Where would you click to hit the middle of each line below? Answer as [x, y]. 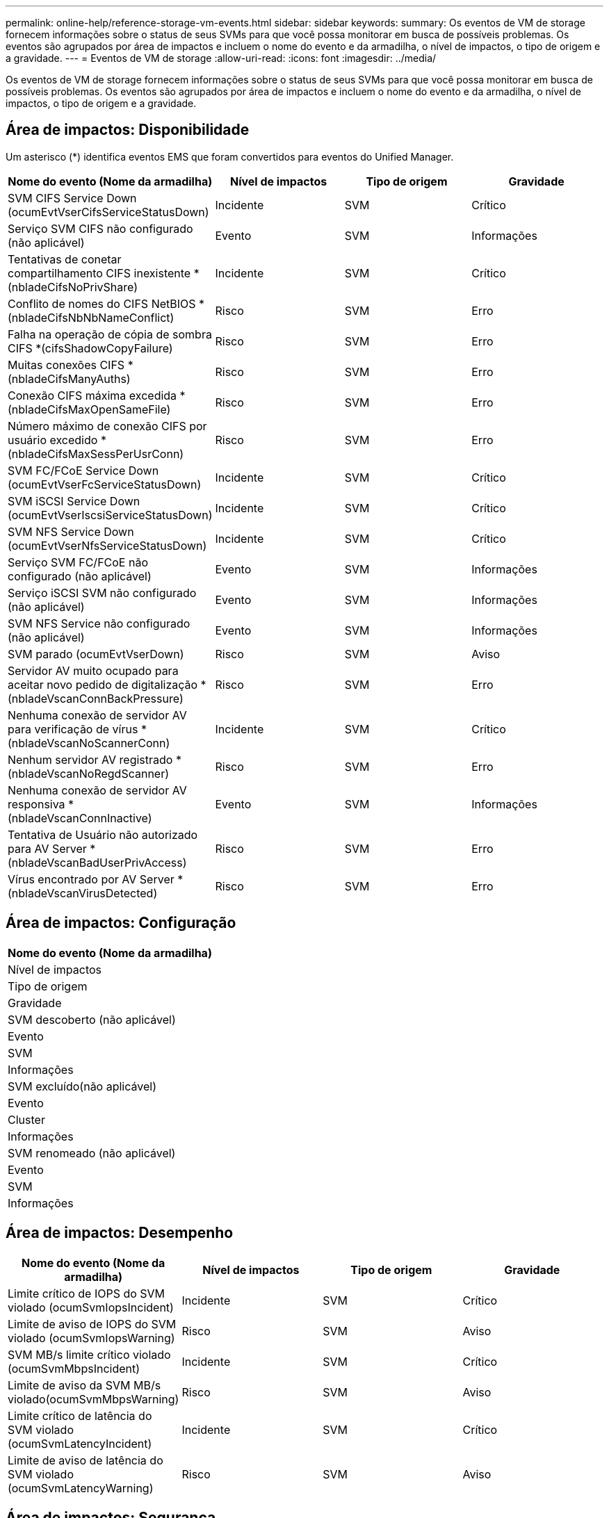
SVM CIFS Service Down [72, 198]
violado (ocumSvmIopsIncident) [91, 1307]
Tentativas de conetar [65, 259]
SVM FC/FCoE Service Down [83, 470]
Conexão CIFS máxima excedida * [97, 395]
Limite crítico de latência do [80, 1415]
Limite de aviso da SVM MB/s [84, 1385]
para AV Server [47, 848]
